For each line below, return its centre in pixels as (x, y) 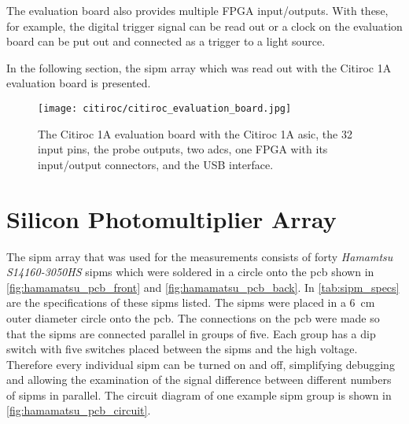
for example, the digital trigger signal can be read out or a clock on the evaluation (204, 26)
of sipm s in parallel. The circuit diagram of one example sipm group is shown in (199, 395)
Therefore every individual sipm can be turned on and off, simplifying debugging (201, 364)
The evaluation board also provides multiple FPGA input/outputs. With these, (197, 10)
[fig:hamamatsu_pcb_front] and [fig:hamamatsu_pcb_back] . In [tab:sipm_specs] (203, 287)
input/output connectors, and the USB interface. (156, 164)
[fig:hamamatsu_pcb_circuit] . (79, 410)
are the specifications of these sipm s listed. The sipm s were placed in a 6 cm (191, 302)
